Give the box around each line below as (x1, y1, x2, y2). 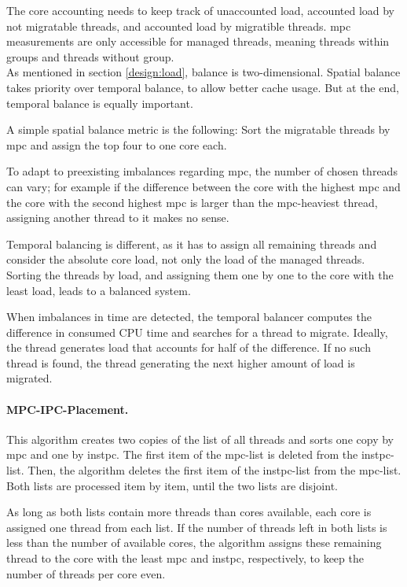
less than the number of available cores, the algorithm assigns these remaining (6, 534, 382, 551)
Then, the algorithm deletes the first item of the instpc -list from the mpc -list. (27, 462, 401, 478)
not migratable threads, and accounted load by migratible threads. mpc (6, 17, 351, 34)
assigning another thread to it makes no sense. (6, 209, 229, 226)
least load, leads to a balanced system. (6, 282, 191, 298)
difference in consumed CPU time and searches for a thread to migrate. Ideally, (6, 323, 388, 340)
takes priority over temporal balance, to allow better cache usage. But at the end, (6, 79, 399, 95)
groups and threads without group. (6, 48, 174, 65)
